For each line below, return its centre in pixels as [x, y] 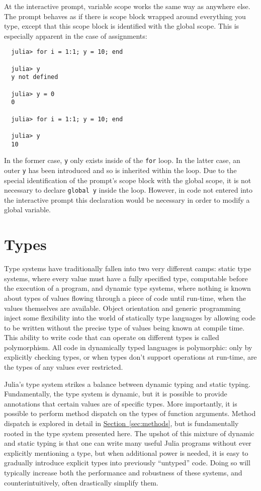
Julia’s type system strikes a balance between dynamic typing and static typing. [127, 384]
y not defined [35, 77]
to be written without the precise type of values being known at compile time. [124, 327]
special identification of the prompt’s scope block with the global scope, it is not [128, 180]
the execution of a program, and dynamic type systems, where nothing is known [127, 288]
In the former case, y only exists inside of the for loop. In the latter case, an [122, 160]
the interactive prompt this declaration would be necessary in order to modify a [127, 199]
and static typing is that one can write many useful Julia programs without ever [128, 443]
